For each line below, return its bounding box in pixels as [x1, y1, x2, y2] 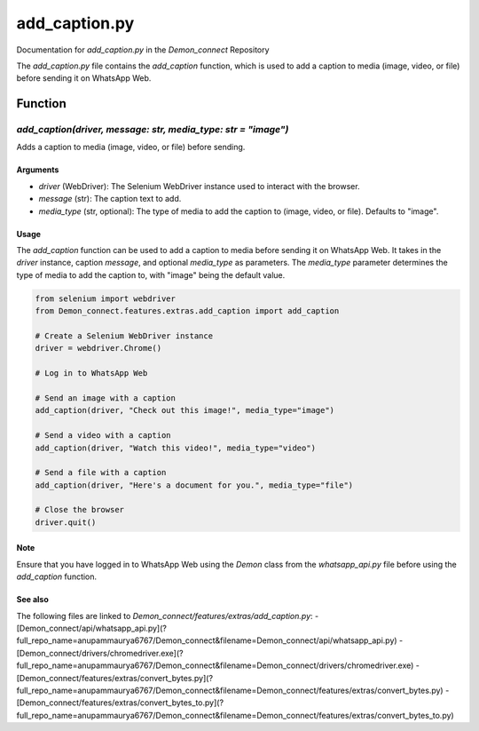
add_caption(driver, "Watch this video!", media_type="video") [35, 442, 317, 453]
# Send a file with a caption [35, 467, 167, 478]
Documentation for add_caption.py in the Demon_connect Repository [16, 44, 270, 55]
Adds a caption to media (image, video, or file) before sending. [16, 142, 246, 153]
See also [16, 594, 49, 605]
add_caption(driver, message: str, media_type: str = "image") [16, 123, 289, 136]
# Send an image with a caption [35, 393, 177, 403]
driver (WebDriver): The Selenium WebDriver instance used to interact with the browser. [38, 180, 360, 191]
